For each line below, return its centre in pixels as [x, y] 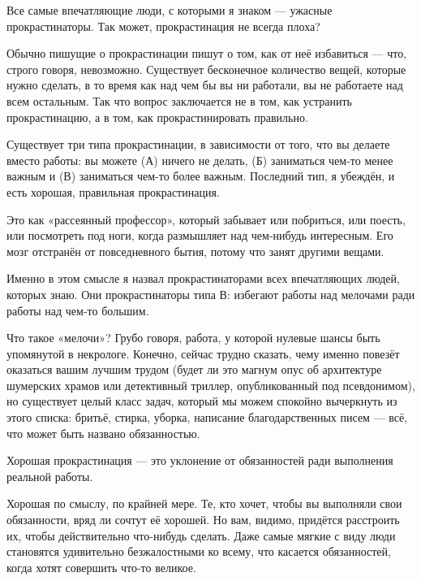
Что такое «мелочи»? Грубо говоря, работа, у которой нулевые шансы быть [193, 338]
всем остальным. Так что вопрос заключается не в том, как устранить [179, 100]
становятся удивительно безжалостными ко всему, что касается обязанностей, [199, 551]
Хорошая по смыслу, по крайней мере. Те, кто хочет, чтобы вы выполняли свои [204, 503]
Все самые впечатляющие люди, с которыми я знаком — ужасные [170, 10]
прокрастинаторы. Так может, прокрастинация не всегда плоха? [163, 26]
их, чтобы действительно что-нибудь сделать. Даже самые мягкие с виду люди [201, 535]
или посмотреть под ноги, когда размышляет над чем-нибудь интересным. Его [200, 235]
